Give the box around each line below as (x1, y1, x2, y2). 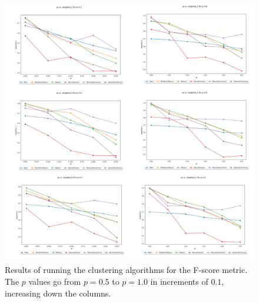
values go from (28, 275, 81, 287)
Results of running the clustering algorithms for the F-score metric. (5, 264, 248, 276)
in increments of (150, 275, 208, 287)
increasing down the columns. (5, 287, 111, 299)
